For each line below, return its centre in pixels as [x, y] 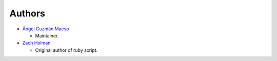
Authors [27, 13]
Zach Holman [36, 43]
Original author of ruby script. [66, 50]
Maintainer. [47, 35]
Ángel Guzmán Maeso [46, 29]
